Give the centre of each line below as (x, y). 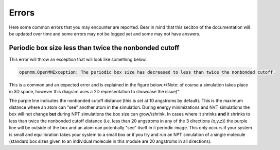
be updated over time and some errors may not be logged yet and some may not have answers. (105, 33)
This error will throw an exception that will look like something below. (78, 59)
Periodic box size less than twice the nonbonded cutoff (94, 48)
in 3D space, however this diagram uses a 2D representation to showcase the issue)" (94, 92)
